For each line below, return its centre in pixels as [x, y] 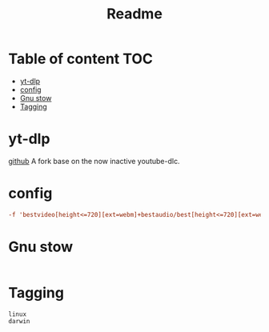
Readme [134, 14]
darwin [19, 321]
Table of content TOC [81, 59]
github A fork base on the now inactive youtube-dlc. [94, 161]
